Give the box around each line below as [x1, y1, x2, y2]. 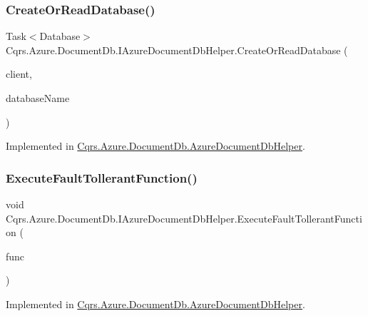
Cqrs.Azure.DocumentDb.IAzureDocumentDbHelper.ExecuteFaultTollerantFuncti [6, 210, 362, 225]
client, [6, 66, 32, 81]
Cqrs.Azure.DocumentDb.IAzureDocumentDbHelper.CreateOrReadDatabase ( [6, 42, 348, 57]
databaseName [6, 91, 70, 105]
